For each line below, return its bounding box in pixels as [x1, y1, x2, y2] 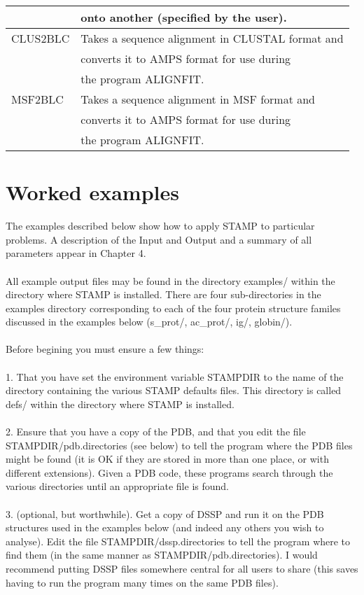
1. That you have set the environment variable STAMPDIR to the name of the [6, 369, 344, 384]
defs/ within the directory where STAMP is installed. [6, 396, 234, 411]
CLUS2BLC [11, 30, 70, 46]
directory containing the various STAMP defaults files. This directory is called [6, 383, 342, 398]
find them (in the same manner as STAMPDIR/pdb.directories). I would [6, 547, 318, 562]
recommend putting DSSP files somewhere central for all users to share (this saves [6, 561, 358, 575]
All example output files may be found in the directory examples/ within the [6, 273, 335, 288]
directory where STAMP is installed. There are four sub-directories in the [6, 287, 321, 302]
